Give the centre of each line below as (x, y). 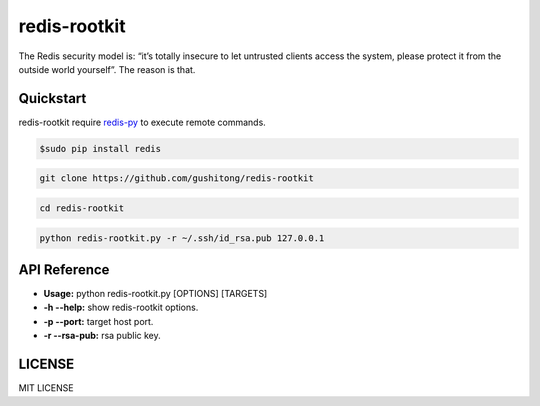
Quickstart (52, 98)
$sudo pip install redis (100, 148)
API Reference (64, 269)
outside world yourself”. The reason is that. (107, 69)
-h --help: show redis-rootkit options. (121, 307)
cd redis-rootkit (82, 208)
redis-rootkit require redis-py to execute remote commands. (142, 122)
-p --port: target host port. (98, 321)
